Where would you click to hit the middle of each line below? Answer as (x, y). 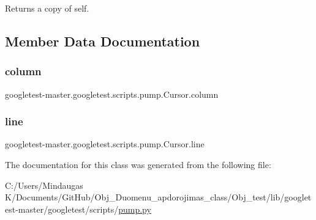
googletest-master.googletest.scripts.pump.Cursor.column (112, 94)
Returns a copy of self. (47, 8)
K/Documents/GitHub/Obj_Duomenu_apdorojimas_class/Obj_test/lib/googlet (158, 197)
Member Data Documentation (103, 41)
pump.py (135, 209)
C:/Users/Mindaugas (44, 185)
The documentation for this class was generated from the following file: (138, 164)
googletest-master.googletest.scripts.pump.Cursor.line (105, 144)
